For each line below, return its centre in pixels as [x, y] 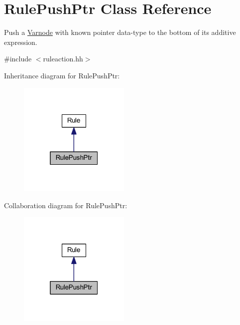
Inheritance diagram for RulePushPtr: [62, 75]
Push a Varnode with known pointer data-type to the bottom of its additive [120, 32]
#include [18, 59]
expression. [21, 42]
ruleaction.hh [63, 59]
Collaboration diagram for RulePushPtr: [66, 205]
